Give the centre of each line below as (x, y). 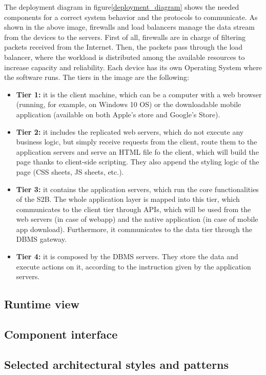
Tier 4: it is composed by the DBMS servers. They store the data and (127, 256)
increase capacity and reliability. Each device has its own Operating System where (133, 67)
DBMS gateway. (41, 239)
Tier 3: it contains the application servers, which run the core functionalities (137, 189)
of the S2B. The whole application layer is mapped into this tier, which (128, 199)
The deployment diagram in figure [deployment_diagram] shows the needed (122, 7)
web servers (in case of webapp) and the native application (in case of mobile (137, 219)
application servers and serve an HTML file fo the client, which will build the (137, 151)
